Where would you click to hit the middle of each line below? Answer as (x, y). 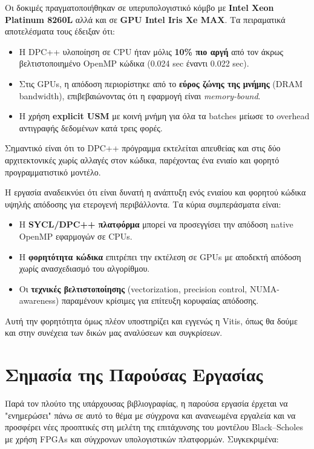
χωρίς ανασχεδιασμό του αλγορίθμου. (84, 268)
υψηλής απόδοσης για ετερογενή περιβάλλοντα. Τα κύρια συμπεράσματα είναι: (143, 204)
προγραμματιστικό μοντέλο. (53, 172)
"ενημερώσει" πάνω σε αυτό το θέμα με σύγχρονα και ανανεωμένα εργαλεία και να (150, 415)
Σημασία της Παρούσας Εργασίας (134, 374)
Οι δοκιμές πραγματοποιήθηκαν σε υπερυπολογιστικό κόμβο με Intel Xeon (139, 7)
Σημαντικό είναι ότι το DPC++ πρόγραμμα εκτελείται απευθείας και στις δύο (143, 148)
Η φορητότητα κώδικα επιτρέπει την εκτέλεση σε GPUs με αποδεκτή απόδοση (160, 256)
